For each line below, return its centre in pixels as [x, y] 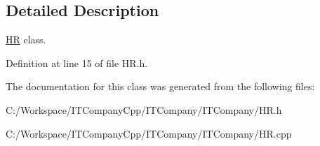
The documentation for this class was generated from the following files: [160, 86]
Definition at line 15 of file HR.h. [77, 63]
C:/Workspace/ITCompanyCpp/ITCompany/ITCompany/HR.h [144, 109]
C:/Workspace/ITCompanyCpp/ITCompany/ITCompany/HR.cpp [149, 133]
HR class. [26, 39]
